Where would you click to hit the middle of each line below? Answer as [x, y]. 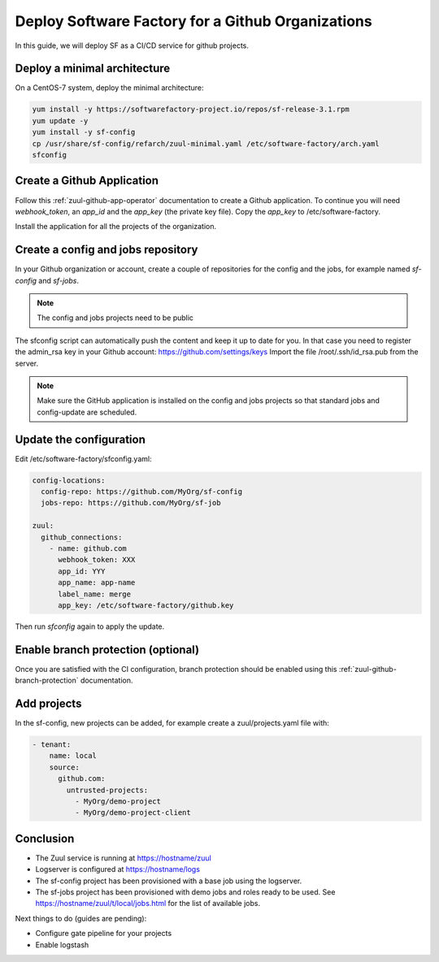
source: [65, 767]
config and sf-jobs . [47, 280]
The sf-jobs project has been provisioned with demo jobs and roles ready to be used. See [185, 892]
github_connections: [82, 537]
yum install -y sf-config [84, 132]
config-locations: [69, 480]
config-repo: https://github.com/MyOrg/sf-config [142, 491]
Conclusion [45, 838]
